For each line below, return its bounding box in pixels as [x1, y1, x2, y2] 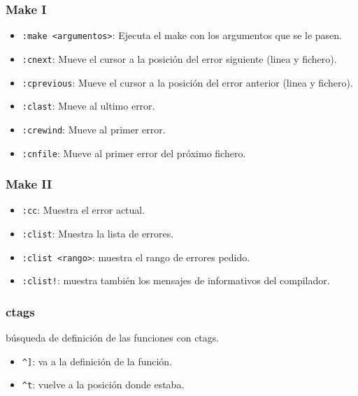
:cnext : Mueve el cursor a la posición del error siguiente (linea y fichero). [22, 51, 337, 66]
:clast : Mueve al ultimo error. [22, 98, 155, 113]
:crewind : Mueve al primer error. [22, 122, 166, 136]
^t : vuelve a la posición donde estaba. [22, 377, 185, 392]
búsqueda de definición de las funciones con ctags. [6, 330, 220, 345]
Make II [6, 175, 52, 193]
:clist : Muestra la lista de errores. [22, 226, 174, 241]
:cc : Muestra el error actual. [22, 203, 145, 217]
